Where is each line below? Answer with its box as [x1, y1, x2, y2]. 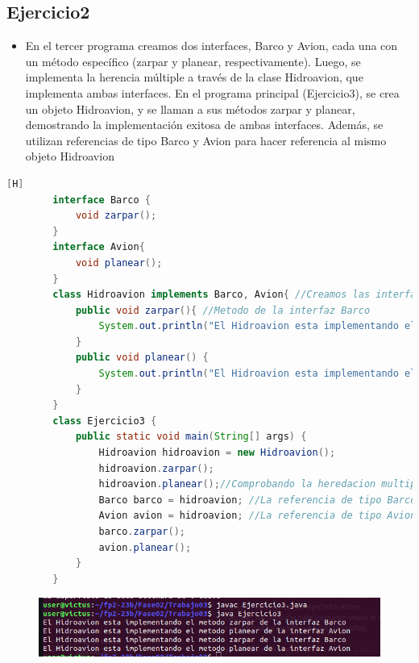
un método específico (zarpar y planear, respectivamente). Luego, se [25, 52, 361, 69]
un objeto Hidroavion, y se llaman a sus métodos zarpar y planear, [25, 100, 355, 117]
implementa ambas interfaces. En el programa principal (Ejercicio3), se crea [25, 84, 400, 101]
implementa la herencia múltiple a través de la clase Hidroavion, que [25, 69, 363, 85]
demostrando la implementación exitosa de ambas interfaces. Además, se [25, 116, 384, 133]
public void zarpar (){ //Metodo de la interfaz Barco [75, 304, 371, 316]
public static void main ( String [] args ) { [75, 431, 307, 443]
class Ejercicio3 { [52, 415, 157, 427]
